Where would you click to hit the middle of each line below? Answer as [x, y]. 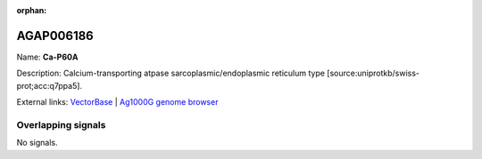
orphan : [32, 10]
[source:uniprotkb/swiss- [373, 73]
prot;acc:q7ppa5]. [50, 85]
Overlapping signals [61, 124]
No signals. [37, 143]
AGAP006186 [55, 36]
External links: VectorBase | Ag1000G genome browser [117, 102]
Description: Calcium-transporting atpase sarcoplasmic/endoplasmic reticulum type [171, 73]
